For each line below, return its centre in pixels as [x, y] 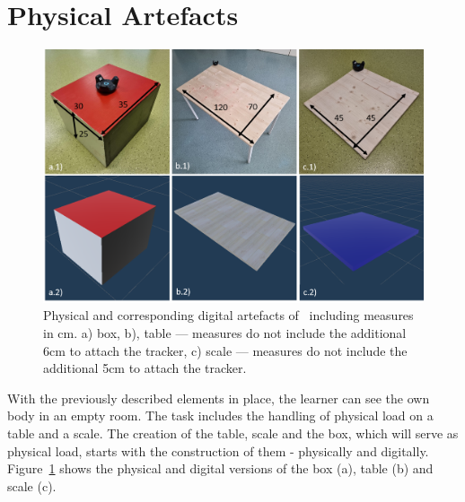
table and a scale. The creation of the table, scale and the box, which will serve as [233, 433]
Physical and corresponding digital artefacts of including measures [228, 315]
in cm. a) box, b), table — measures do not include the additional [225, 332]
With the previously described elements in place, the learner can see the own [219, 398]
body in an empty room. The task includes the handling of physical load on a [220, 415]
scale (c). [32, 485]
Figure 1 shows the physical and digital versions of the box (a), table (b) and [220, 468]
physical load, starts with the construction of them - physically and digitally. [218, 450]
